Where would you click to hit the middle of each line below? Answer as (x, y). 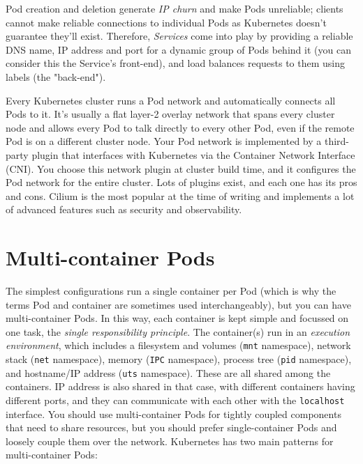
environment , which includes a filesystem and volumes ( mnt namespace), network (178, 345)
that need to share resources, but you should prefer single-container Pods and (171, 427)
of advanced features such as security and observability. (124, 209)
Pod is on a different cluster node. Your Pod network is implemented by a (164, 141)
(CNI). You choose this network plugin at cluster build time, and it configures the (181, 168)
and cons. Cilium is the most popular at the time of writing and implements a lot (180, 195)
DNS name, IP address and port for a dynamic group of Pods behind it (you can (178, 49)
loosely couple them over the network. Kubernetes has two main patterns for (170, 441)
